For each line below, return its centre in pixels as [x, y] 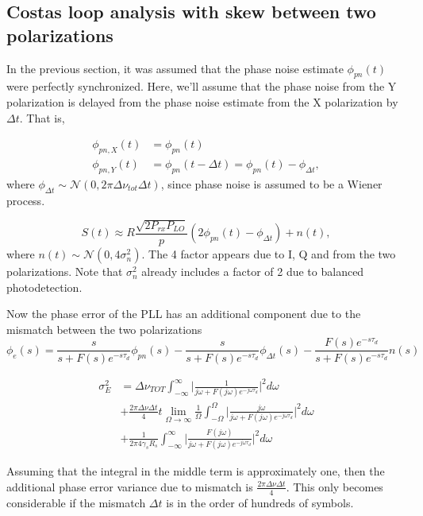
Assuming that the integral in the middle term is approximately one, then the [196, 471]
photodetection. [44, 287]
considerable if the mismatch [76, 502]
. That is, [42, 117]
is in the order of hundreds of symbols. [260, 502]
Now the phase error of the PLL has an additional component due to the [184, 314]
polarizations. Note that [65, 272]
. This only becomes [335, 486]
